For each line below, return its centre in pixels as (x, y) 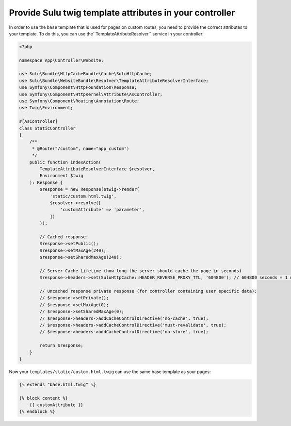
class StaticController (48, 128)
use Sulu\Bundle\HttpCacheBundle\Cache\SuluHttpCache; (86, 74)
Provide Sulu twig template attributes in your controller (122, 13)
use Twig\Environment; (46, 108)
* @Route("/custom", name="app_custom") (81, 148)
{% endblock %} (37, 412)
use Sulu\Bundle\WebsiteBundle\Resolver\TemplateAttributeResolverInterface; (114, 81)
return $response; (61, 345)
